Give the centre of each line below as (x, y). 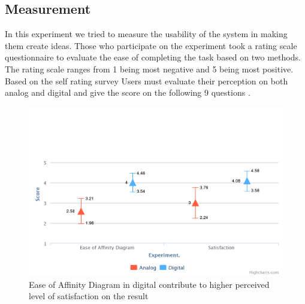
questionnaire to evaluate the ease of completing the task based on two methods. (153, 57)
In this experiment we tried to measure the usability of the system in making (146, 34)
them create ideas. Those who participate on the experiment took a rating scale (151, 45)
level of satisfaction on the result (89, 296)
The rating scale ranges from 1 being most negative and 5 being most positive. (149, 69)
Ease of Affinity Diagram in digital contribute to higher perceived (149, 284)
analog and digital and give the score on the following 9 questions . (128, 92)
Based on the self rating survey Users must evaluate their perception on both (147, 80)
